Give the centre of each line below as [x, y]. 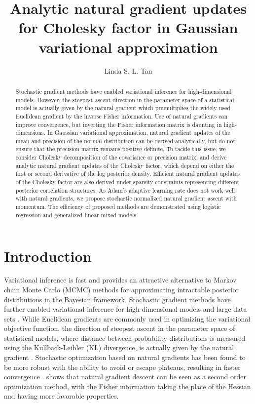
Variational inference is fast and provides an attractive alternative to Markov [120, 280]
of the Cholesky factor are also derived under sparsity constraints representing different [127, 182]
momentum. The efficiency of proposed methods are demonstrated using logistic [118, 207]
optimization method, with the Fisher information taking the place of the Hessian [127, 386]
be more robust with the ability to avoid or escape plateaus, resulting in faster [122, 367]
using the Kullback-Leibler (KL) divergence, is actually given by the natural [119, 347]
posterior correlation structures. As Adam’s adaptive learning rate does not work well [125, 190]
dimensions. [31, 133]
